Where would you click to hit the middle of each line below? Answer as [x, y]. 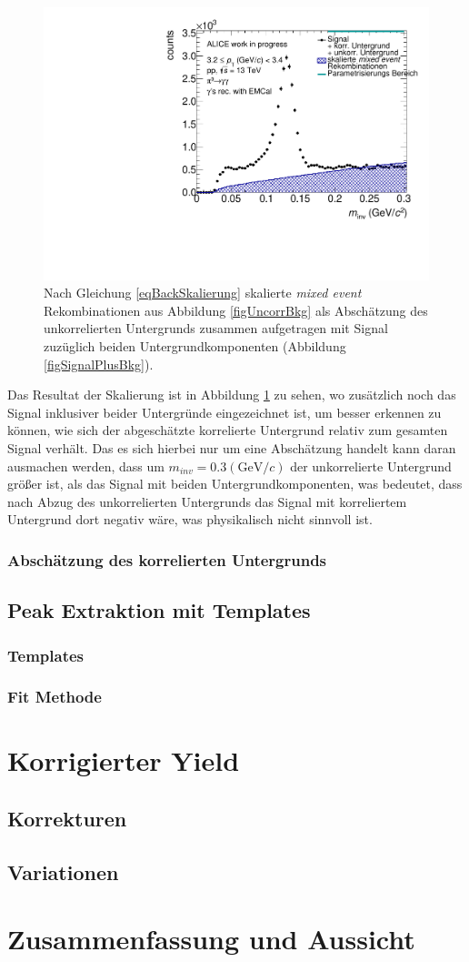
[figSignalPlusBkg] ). [99, 364]
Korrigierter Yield [124, 760]
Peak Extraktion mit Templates [159, 610]
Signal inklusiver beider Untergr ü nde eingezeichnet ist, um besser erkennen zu [225, 412]
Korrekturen [67, 819]
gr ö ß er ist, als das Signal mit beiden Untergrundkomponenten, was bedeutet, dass [235, 484]
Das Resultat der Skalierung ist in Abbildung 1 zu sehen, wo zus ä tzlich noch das [232, 395]
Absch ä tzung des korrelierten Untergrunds [167, 559]
